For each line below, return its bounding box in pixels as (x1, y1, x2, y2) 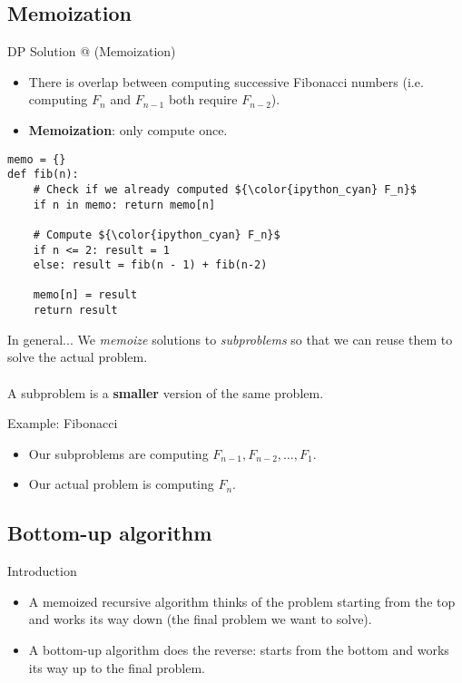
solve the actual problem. (7, 347, 148, 366)
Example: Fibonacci (7, 414, 118, 433)
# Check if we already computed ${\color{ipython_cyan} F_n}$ (33, 182, 418, 196)
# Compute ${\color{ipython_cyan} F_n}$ (33, 228, 280, 241)
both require (168, 90, 238, 109)
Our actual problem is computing (28, 474, 214, 493)
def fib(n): (7, 168, 79, 181)
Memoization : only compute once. (28, 120, 228, 139)
